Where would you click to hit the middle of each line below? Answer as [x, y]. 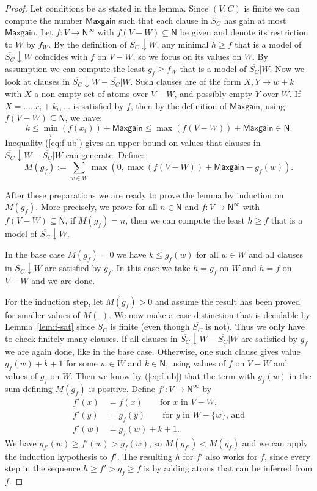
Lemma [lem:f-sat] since [50, 326]
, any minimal [183, 44]
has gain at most [255, 20]
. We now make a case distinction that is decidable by [210, 314]
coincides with [61, 56]
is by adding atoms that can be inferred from [228, 468]
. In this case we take [151, 268]
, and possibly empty [213, 94]
